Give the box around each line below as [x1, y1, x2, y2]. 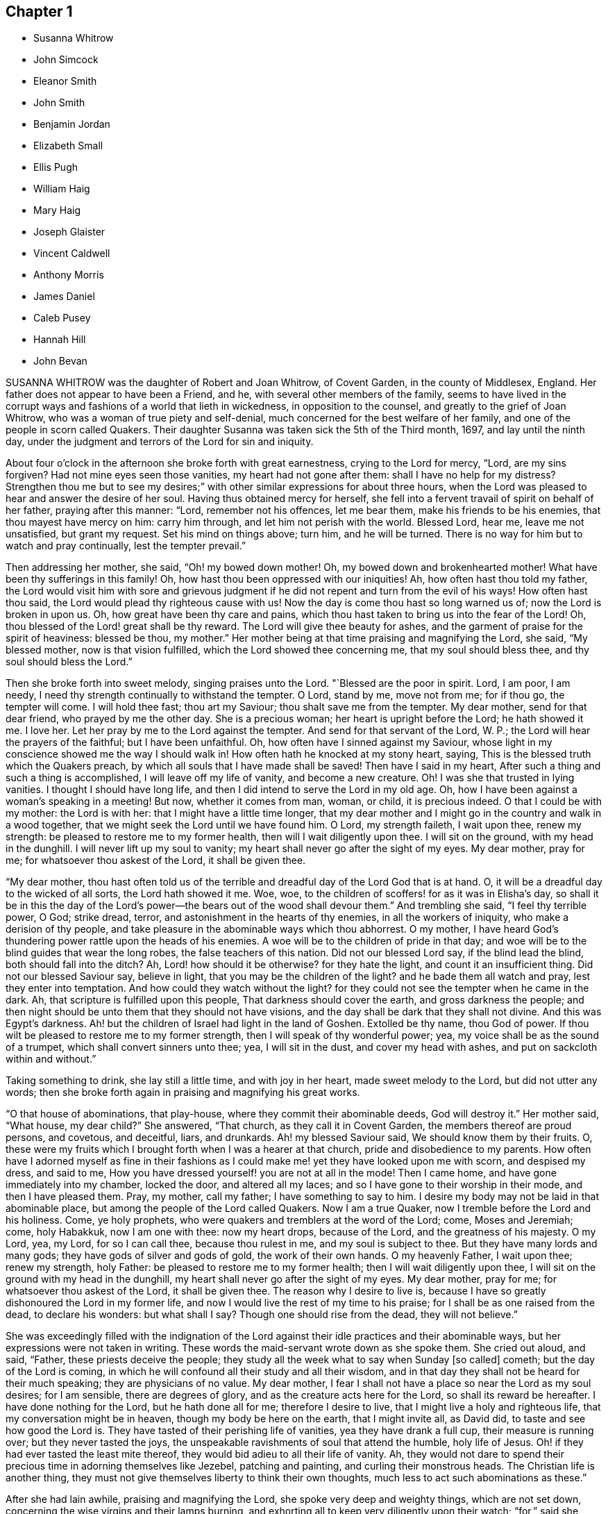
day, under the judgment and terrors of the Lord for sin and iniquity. [6, 435, 314, 448]
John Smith [33, 97, 85, 109]
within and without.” [6, 1053, 96, 1065]
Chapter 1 [6, 3, 73, 20]
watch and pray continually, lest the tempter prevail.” [6, 540, 246, 552]
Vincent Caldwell [33, 247, 110, 260]
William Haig [33, 183, 90, 195]
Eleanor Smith [33, 75, 97, 88]
